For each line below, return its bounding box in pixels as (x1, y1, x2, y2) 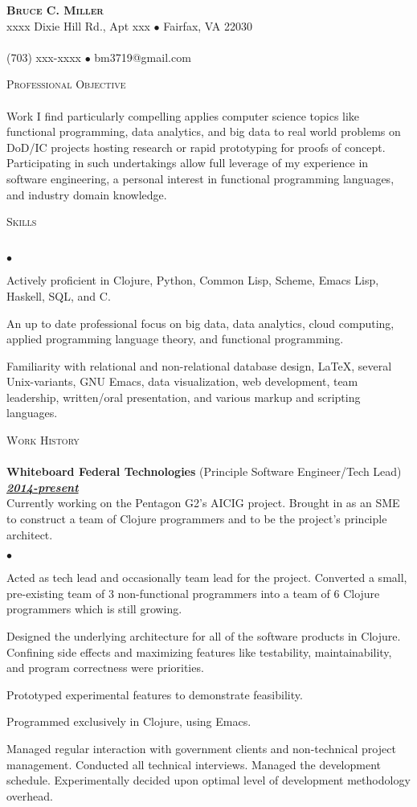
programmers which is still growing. (6, 600, 182, 617)
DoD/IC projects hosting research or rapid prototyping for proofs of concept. (6, 138, 386, 155)
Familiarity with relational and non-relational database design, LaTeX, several (6, 357, 392, 374)
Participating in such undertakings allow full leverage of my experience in (6, 154, 369, 171)
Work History (6, 432, 80, 449)
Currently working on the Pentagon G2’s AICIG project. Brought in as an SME (6, 494, 400, 511)
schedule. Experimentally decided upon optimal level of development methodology (6, 772, 411, 789)
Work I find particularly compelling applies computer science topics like (6, 107, 360, 124)
